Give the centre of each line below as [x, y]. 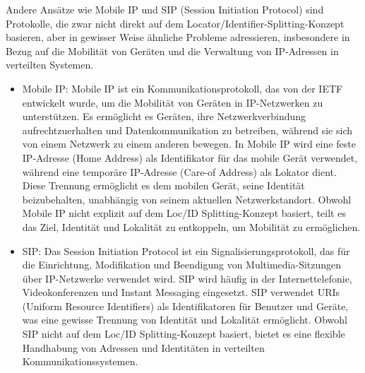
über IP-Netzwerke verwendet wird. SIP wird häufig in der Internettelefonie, [187, 278]
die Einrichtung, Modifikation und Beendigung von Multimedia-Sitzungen [182, 265]
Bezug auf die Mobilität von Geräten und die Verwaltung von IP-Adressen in [172, 51]
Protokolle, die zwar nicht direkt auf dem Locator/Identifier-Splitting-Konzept [175, 23]
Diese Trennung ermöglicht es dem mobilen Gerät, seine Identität [163, 185]
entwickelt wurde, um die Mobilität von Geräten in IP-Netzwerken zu [173, 102]
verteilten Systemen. [50, 65]
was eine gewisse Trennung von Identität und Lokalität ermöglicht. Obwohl [185, 320]
